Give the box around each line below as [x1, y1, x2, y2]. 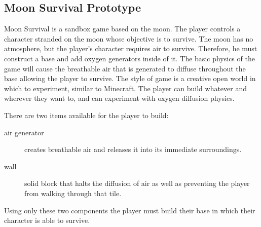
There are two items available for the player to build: [4, 109, 169, 120]
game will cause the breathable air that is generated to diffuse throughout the [4, 63, 246, 73]
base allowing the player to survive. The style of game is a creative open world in [4, 73, 256, 84]
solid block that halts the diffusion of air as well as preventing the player [24, 178, 250, 188]
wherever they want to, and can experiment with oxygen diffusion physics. [4, 93, 235, 103]
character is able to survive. [4, 215, 90, 225]
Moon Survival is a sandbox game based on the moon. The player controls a [4, 23, 241, 34]
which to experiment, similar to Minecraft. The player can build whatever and [4, 83, 247, 93]
